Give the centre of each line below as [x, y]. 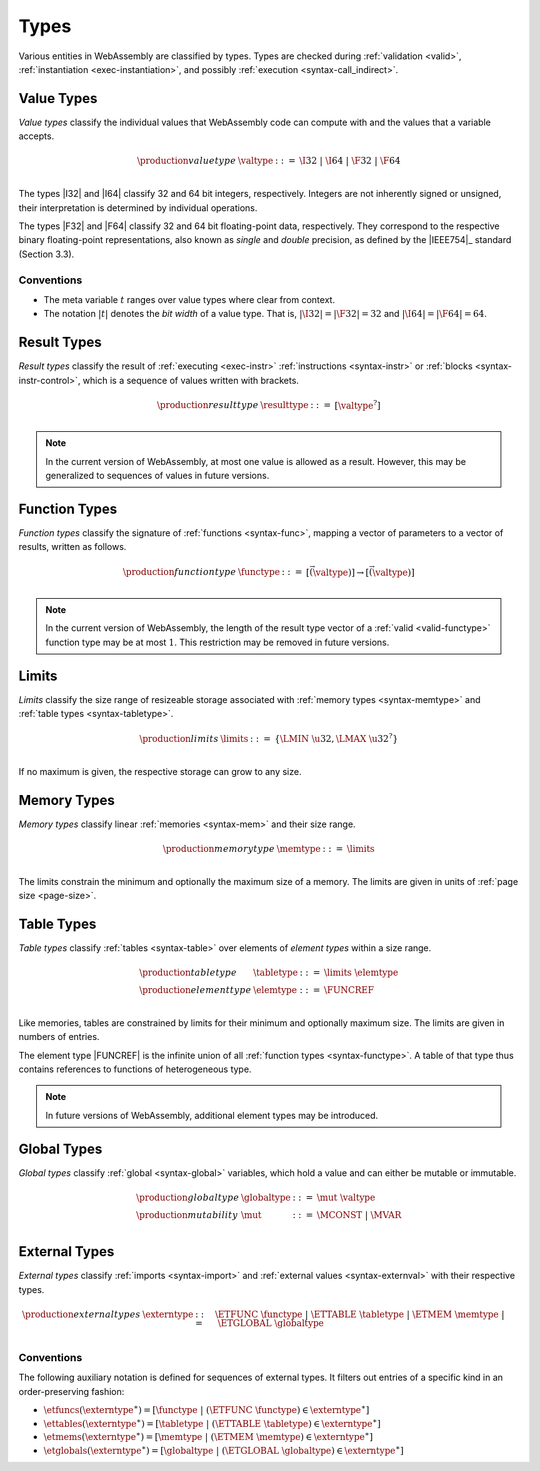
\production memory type [218, 848]
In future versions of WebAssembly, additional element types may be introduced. [212, 1115]
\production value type [186, 161]
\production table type [188, 973]
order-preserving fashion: [71, 1391]
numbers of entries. [59, 1037]
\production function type [179, 572]
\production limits [179, 738]
